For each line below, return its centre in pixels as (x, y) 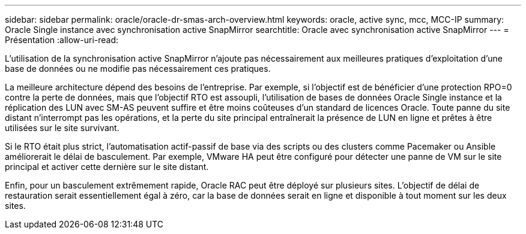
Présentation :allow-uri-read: (62, 40)
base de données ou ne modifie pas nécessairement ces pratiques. (138, 69)
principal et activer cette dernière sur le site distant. (107, 167)
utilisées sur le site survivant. (62, 128)
